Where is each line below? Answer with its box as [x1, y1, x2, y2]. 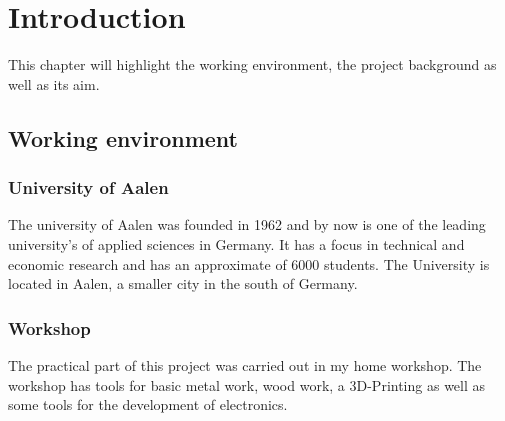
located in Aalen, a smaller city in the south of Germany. [8, 273, 358, 294]
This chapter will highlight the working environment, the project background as [8, 54, 497, 75]
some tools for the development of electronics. [8, 394, 288, 415]
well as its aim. [8, 73, 100, 94]
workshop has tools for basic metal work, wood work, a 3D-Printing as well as [8, 374, 486, 395]
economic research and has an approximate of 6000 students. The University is [8, 253, 490, 274]
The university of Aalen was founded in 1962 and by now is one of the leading [8, 214, 486, 235]
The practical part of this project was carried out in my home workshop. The [8, 354, 482, 375]
